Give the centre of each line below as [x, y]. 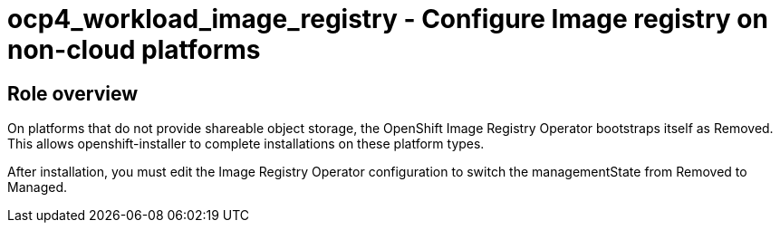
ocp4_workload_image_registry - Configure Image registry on [388, 19]
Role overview [73, 93]
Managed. [37, 187]
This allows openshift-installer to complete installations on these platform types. [246, 144]
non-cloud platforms [134, 50]
